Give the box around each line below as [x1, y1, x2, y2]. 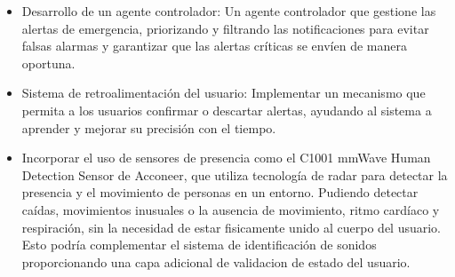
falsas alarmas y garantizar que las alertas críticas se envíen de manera [21, 36, 407, 55]
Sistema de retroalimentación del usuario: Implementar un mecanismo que [21, 83, 426, 102]
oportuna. [21, 53, 76, 72]
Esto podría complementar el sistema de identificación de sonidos [21, 235, 377, 254]
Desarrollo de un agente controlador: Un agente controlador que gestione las [21, 2, 436, 20]
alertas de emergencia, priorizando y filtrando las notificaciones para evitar [21, 19, 429, 37]
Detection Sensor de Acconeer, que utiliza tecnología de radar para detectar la [21, 165, 448, 184]
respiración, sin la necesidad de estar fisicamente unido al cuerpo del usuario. [21, 218, 442, 236]
